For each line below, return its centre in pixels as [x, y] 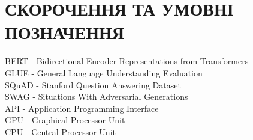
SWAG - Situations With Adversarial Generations [97, 96]
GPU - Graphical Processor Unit [65, 120]
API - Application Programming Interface [82, 108]
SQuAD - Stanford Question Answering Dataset [93, 84]
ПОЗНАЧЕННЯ [65, 32]
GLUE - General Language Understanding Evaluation [104, 72]
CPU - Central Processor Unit [60, 131]
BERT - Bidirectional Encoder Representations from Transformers [127, 61]
